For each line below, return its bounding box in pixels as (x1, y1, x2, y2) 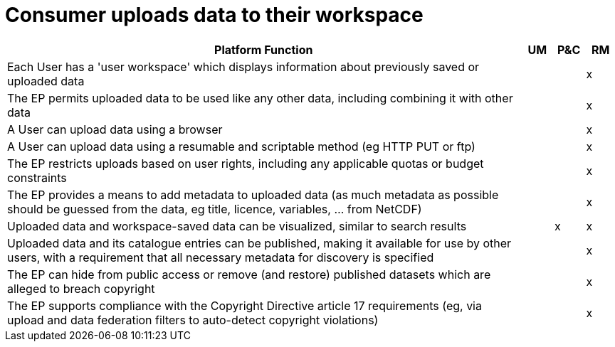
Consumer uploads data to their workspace (5, 3, 424, 27)
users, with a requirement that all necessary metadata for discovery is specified (7, 250, 434, 265)
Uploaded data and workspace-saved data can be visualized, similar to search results (7, 218, 467, 233)
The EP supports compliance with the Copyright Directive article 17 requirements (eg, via (7, 298, 482, 313)
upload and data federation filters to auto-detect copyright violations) (7, 312, 379, 327)
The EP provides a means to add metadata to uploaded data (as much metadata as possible (7, 187, 499, 202)
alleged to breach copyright (7, 281, 155, 296)
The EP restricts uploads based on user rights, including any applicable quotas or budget (7, 156, 484, 171)
